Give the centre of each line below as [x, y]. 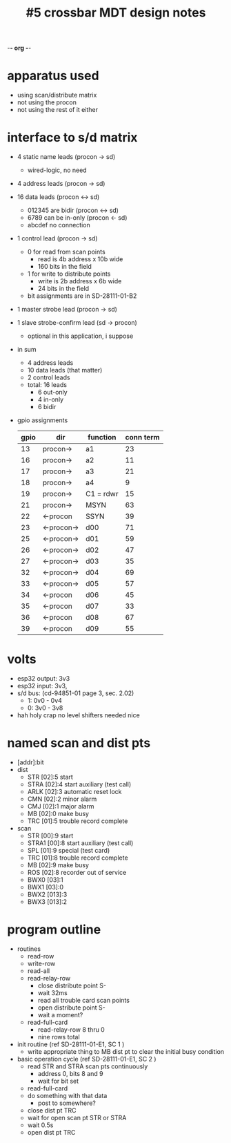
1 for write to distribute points [69, 274]
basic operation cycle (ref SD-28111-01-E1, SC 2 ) [87, 1059]
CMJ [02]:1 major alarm [61, 806]
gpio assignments [42, 420]
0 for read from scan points [66, 252]
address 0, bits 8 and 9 [70, 1073]
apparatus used [53, 76]
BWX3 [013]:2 [47, 901]
